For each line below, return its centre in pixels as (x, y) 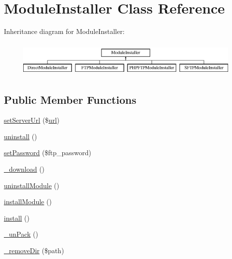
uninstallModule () (32, 185)
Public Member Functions (70, 100)
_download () (24, 169)
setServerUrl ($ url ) (32, 120)
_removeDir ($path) (34, 250)
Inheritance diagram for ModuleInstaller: (64, 31)
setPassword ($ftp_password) (48, 153)
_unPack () (21, 234)
